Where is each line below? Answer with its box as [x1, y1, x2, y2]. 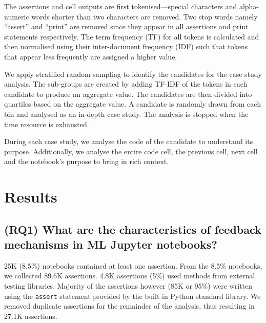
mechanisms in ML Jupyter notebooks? [4, 236, 217, 252]
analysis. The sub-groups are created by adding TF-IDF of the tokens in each [4, 78, 248, 89]
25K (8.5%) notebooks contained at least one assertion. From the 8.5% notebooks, [4, 260, 262, 271]
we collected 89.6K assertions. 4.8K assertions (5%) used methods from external [4, 270, 255, 281]
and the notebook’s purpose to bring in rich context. [4, 156, 169, 167]
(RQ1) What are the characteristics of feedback [4, 221, 261, 237]
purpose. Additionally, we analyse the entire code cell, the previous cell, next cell [4, 146, 258, 156]
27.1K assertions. [4, 310, 57, 321]
